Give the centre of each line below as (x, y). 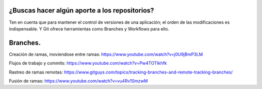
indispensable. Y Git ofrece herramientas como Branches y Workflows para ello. (89, 29)
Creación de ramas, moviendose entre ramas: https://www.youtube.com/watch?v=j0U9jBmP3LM (106, 54)
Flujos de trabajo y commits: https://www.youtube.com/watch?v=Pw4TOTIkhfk (88, 63)
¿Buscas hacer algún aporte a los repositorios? (82, 10)
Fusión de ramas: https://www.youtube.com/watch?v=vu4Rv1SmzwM (78, 81)
